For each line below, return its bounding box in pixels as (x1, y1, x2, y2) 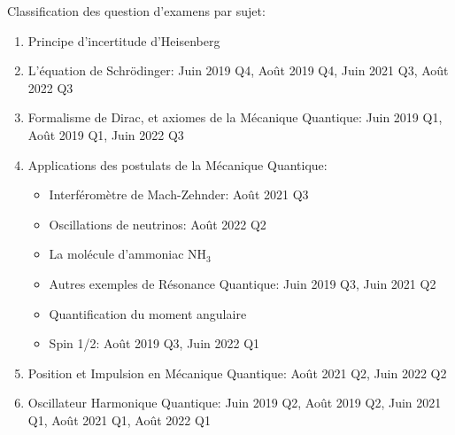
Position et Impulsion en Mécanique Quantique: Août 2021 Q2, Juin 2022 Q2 (27, 363, 447, 382)
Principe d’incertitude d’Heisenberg (27, 31, 220, 50)
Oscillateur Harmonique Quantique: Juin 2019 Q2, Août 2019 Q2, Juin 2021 (27, 393, 442, 412)
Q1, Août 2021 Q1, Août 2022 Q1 (27, 410, 211, 429)
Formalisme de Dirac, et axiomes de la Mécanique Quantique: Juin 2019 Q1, (27, 108, 443, 127)
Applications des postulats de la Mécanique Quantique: (27, 155, 328, 174)
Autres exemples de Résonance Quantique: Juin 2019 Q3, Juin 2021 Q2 (49, 274, 436, 292)
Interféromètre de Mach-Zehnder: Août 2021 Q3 (49, 185, 309, 204)
